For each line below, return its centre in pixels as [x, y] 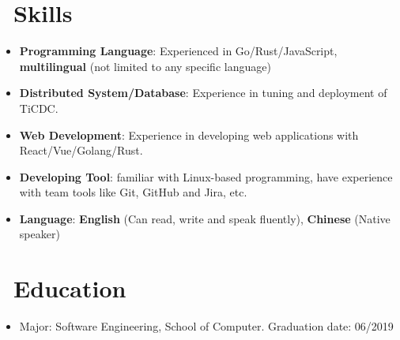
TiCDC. [39, 108]
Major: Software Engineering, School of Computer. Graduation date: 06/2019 [206, 326]
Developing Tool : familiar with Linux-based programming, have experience [206, 176]
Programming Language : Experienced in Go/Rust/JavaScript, [178, 51]
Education [70, 288]
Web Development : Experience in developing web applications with [189, 135]
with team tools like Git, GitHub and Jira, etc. [133, 192]
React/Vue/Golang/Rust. [81, 150]
